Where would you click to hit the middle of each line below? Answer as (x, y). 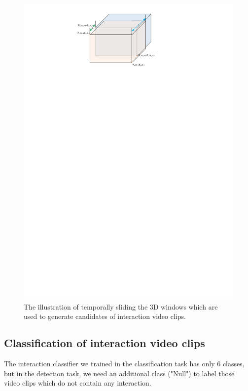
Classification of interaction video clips (105, 343)
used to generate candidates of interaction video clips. (105, 316)
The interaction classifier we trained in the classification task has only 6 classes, (124, 364)
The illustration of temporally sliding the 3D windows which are (121, 306)
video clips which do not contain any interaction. (78, 383)
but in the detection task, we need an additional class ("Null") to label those (119, 373)
